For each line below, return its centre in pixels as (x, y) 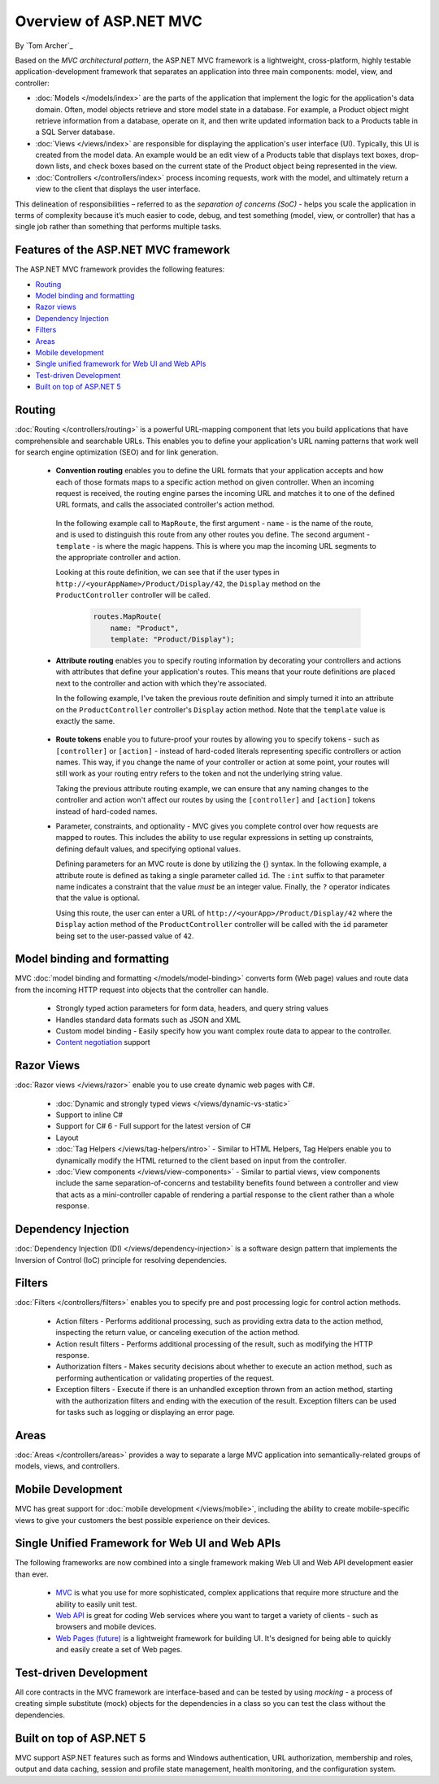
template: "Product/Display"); (172, 639)
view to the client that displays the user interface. (118, 189)
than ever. (32, 1574)
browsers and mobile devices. (106, 1627)
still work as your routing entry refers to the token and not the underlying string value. (199, 773)
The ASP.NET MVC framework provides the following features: (120, 269)
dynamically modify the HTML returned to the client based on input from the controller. (201, 1160)
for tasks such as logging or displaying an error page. (145, 1412)
